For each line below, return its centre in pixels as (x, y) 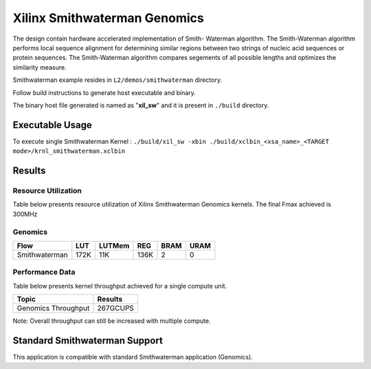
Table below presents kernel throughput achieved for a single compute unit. (120, 286)
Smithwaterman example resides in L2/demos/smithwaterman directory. (117, 80)
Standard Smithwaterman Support (88, 340)
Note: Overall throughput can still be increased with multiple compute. (112, 321)
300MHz (25, 214)
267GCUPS (115, 308)
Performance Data (44, 272)
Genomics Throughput (53, 308)
